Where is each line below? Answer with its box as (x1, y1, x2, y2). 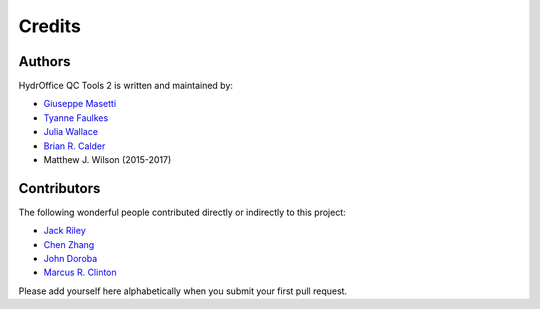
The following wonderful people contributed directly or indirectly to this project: (18, 206, 347, 218)
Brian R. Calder (43, 140, 106, 152)
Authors (18, 53, 71, 70)
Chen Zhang (43, 238, 95, 250)
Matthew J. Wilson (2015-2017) (43, 154, 172, 166)
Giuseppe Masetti (43, 98, 117, 110)
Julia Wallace (43, 126, 99, 138)
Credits (18, 15, 82, 37)
